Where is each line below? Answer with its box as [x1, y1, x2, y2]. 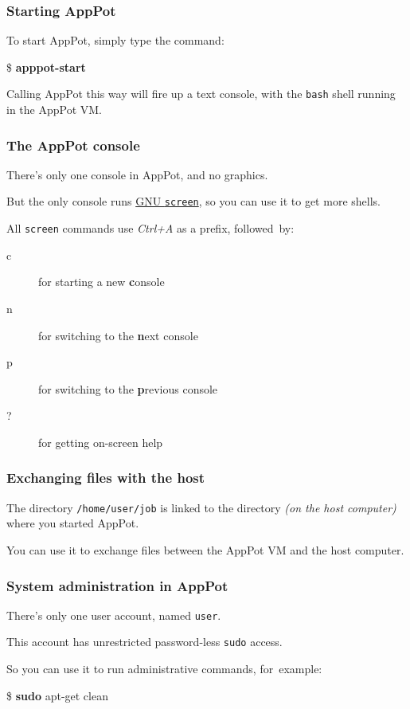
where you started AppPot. [6, 515, 139, 531]
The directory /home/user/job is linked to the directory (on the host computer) [6, 499, 396, 515]
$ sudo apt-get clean [6, 687, 108, 703]
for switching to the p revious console [38, 380, 218, 397]
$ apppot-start [6, 58, 86, 75]
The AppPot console [6, 135, 140, 155]
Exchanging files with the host [6, 468, 205, 488]
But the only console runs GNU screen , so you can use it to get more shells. [6, 193, 381, 210]
